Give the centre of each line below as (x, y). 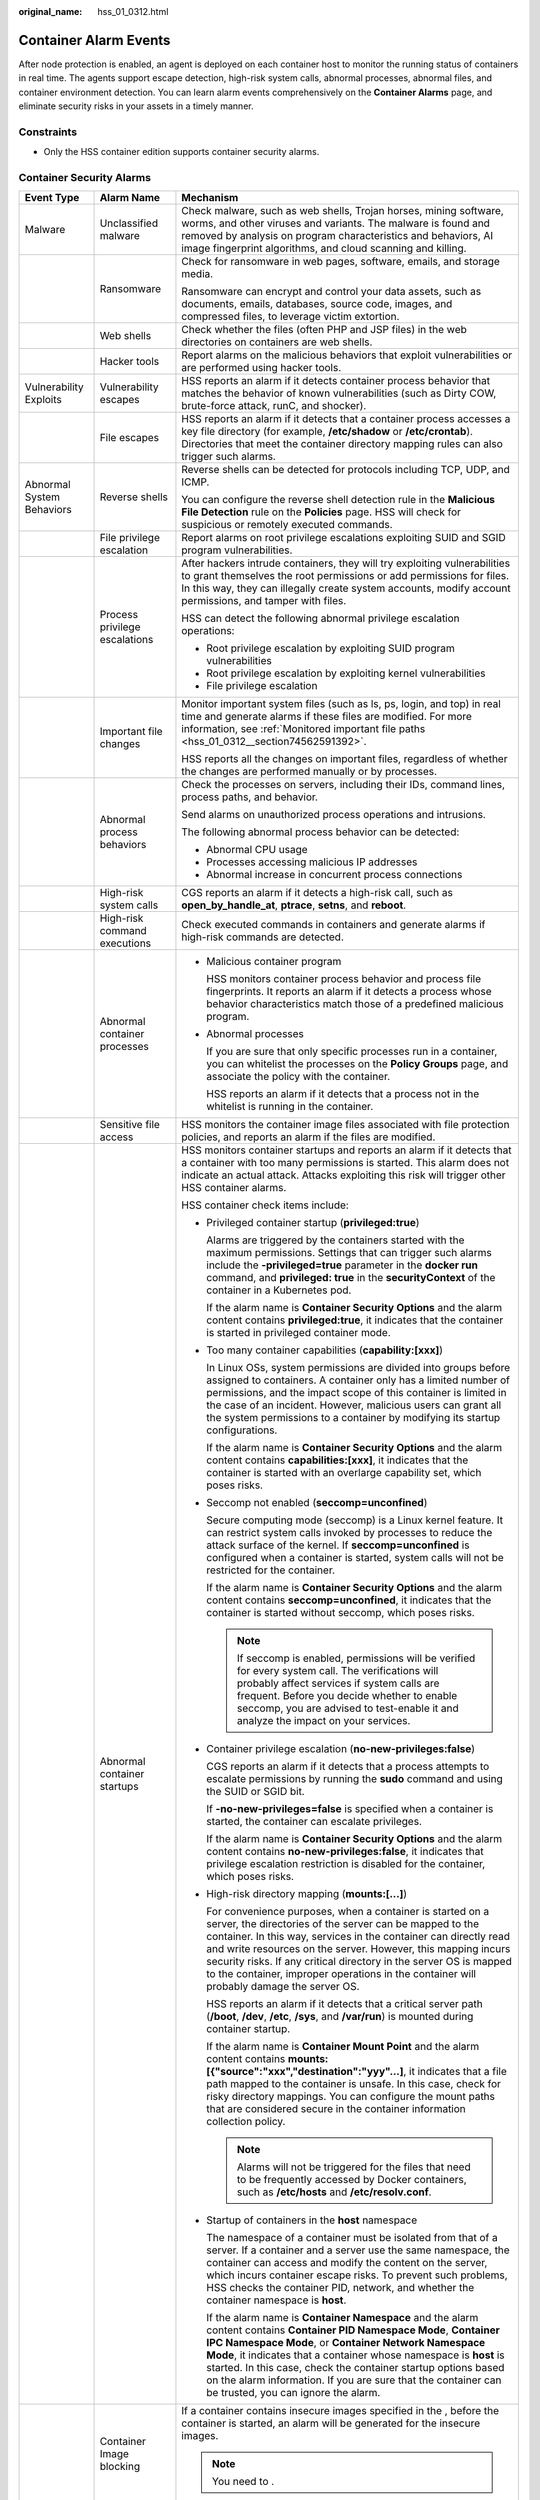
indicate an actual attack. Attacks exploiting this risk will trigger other (343, 1175)
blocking (119, 2467)
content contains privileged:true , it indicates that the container (355, 1320)
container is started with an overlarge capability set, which (344, 1473)
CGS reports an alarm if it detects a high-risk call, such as (317, 893)
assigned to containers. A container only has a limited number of (358, 1380)
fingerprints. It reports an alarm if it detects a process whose (349, 992)
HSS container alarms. (234, 1188)
